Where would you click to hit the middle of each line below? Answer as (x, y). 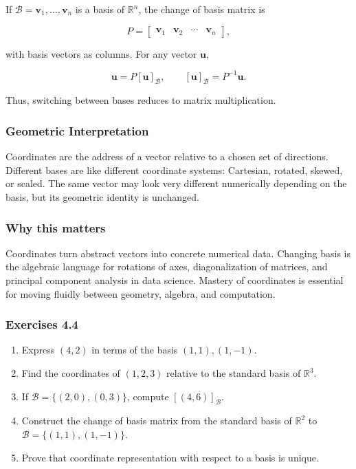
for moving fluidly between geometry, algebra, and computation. (141, 293)
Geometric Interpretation (77, 131)
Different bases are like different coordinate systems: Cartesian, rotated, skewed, (174, 170)
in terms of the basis (135, 350)
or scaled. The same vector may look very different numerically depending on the (176, 183)
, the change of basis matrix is (202, 9)
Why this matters (56, 227)
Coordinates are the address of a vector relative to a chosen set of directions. (167, 156)
